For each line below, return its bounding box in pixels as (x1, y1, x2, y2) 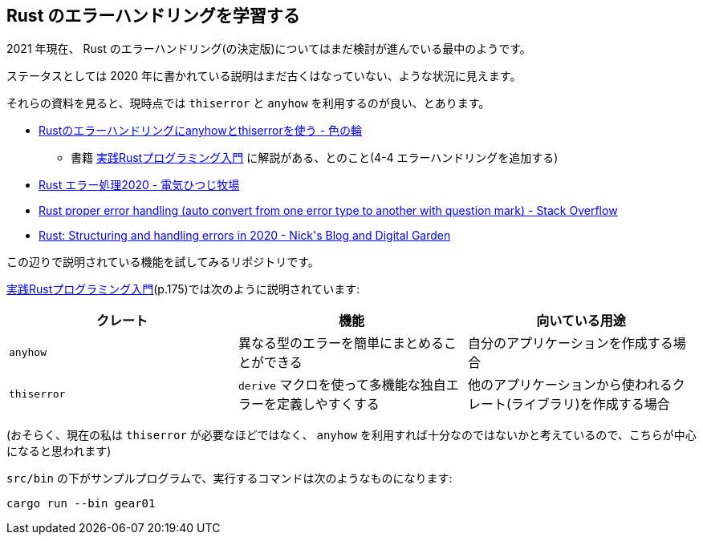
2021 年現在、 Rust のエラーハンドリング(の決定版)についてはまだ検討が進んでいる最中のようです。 (6, 42, 531, 56)
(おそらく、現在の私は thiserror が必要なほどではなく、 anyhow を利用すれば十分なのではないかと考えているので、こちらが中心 (6, 428, 697, 442)
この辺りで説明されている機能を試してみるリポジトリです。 (6, 255, 319, 269)
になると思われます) (6, 444, 112, 458)
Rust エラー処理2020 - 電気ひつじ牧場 (39, 178, 240, 192)
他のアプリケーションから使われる (467, 377, 673, 394)
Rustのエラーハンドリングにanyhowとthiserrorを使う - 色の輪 (39, 123, 363, 138)
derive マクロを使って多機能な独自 (238, 377, 446, 394)
